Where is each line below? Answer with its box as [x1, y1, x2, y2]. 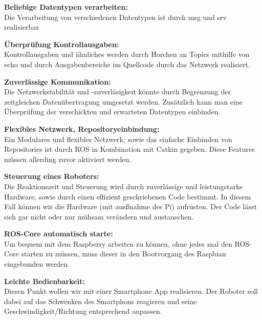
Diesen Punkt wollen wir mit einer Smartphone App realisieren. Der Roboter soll [4, 286, 258, 296]
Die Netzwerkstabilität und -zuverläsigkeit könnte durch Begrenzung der [4, 86, 231, 97]
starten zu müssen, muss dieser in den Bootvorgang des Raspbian [21, 248, 226, 259]
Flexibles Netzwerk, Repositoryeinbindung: [4, 123, 160, 134]
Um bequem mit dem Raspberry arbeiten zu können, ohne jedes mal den [4, 238, 232, 249]
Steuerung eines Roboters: [4, 171, 99, 182]
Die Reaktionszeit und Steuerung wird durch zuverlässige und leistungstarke [4, 181, 243, 191]
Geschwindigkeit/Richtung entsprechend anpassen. [4, 306, 162, 316]
